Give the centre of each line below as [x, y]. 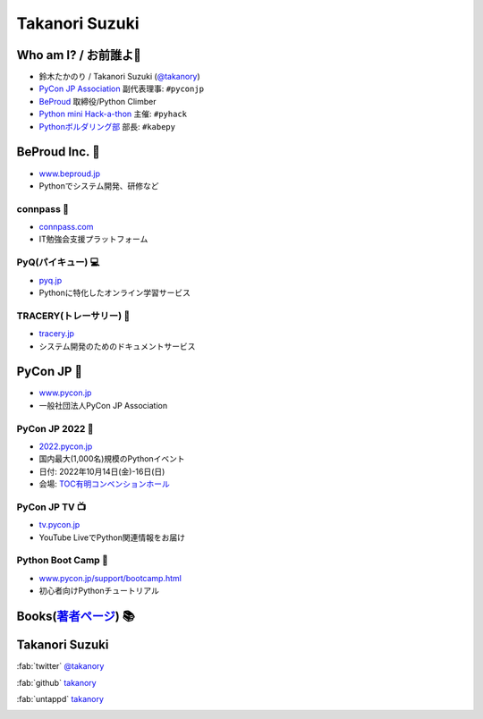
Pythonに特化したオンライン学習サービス [115, 292]
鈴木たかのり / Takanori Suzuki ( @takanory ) [119, 77]
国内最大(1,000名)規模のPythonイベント [112, 459]
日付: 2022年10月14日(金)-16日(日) [102, 471]
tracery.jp [57, 334]
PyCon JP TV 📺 [51, 507]
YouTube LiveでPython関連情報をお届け [112, 537]
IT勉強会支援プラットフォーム [93, 239]
